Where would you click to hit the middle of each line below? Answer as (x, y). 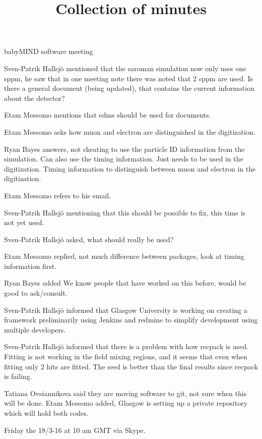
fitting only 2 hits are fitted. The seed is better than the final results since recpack (131, 366)
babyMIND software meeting (49, 51)
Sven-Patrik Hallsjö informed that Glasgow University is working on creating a (126, 310)
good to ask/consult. (36, 293)
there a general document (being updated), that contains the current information (129, 88)
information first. (30, 266)
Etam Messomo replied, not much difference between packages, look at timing (124, 256)
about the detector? (35, 98)
